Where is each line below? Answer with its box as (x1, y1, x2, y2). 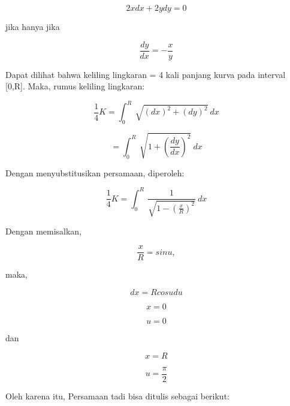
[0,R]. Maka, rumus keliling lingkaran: (5, 80, 145, 92)
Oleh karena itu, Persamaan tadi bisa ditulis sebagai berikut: (5, 389, 229, 402)
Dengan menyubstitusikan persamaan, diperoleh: (5, 166, 185, 179)
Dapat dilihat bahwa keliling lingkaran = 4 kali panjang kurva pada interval (5, 68, 286, 80)
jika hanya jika (5, 20, 60, 32)
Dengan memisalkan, (5, 224, 82, 237)
